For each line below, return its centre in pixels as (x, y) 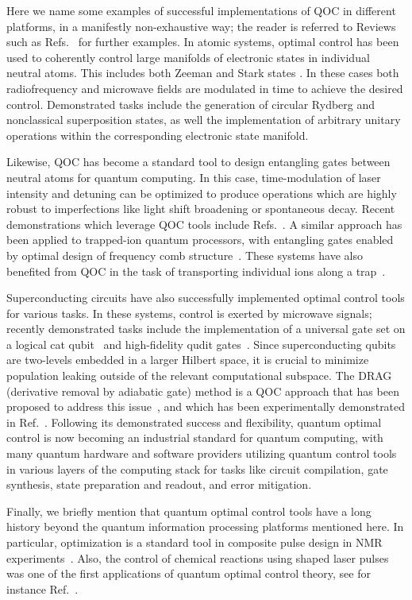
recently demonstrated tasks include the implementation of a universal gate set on (206, 329)
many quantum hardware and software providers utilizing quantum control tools (202, 453)
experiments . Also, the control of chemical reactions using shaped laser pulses (198, 557)
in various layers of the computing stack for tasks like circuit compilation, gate (197, 468)
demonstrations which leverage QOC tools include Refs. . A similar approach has (204, 224)
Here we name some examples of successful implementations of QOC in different (201, 10)
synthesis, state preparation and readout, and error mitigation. (159, 484)
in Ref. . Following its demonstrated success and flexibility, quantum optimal (194, 422)
